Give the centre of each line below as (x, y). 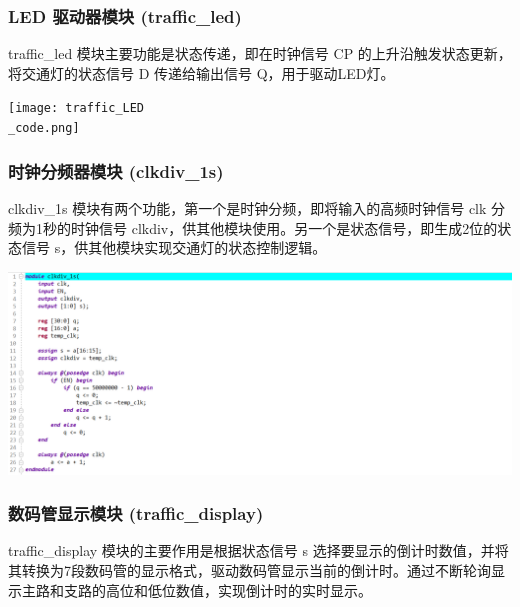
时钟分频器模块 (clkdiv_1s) (116, 170)
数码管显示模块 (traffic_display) (136, 513)
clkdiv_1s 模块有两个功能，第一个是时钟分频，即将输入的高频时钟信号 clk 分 (257, 207)
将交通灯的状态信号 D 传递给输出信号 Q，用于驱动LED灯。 (201, 72)
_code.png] (44, 128)
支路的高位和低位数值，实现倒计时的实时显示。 (217, 589)
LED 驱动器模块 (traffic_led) (125, 15)
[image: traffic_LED (76, 108)
